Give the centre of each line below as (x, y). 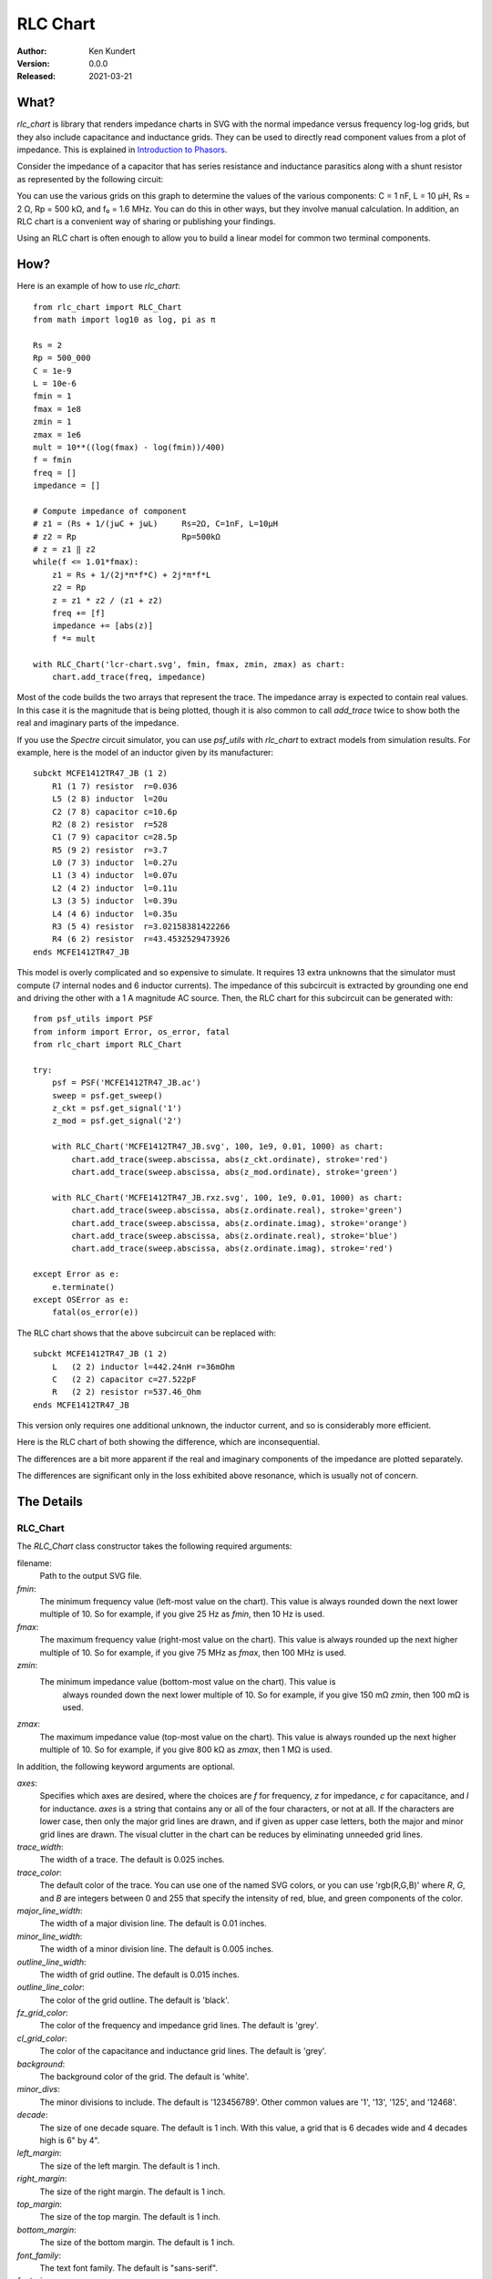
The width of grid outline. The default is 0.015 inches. (140, 1975)
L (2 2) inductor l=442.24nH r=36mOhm (143, 1366)
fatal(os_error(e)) (95, 1312)
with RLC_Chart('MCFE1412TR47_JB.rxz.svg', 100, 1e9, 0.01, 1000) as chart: (227, 1197)
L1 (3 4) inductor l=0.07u (114, 876)
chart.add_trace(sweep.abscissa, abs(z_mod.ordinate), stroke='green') (235, 1172)
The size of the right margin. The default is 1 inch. (133, 2191)
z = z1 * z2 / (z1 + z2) (107, 600)
